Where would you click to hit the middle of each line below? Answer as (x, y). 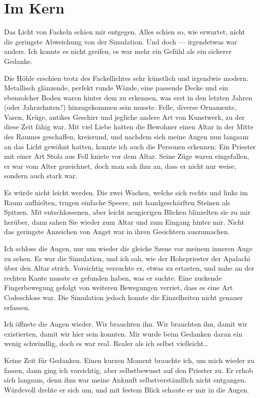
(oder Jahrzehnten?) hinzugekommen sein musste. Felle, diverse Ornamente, (120, 107)
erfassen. (17, 307)
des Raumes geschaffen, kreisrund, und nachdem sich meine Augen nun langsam (126, 137)
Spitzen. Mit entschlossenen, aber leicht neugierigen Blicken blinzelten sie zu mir (127, 212)
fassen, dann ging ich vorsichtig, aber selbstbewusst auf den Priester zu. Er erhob (128, 370)
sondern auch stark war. (41, 176)
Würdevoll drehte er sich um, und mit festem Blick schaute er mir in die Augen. (127, 389)
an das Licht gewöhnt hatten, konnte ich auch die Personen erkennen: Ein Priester (130, 146)
